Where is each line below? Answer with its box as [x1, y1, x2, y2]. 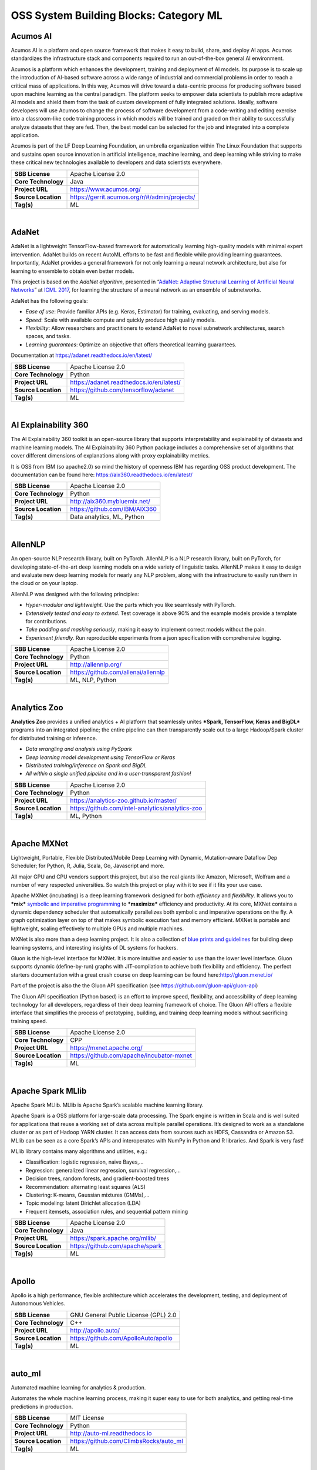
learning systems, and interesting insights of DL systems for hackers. [11, 944, 178, 951]
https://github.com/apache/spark [70, 1242, 162, 1250]
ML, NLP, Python [70, 676, 117, 684]
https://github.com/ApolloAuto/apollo [70, 1334, 173, 1342]
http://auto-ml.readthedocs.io [70, 1429, 152, 1437]
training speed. [11, 1017, 48, 1024]
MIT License [70, 1414, 104, 1422]
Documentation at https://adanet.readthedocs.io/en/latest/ [11, 352, 153, 359]
